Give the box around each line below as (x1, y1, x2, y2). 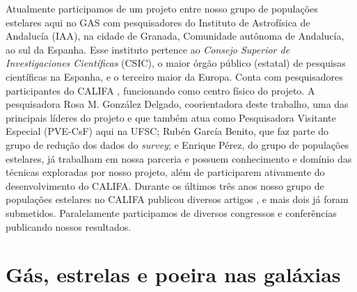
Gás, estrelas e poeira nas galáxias (6, 260, 341, 289)
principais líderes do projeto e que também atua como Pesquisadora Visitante (6, 110, 336, 124)
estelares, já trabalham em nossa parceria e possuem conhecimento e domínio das (6, 151, 352, 165)
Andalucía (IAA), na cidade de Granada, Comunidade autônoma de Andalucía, (6, 29, 344, 43)
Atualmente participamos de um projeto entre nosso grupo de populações (6, 1, 318, 15)
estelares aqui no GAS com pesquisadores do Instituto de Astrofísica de (6, 15, 310, 29)
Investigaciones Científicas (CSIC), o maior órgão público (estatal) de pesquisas (6, 56, 346, 70)
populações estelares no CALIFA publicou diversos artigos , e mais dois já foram (6, 192, 349, 206)
